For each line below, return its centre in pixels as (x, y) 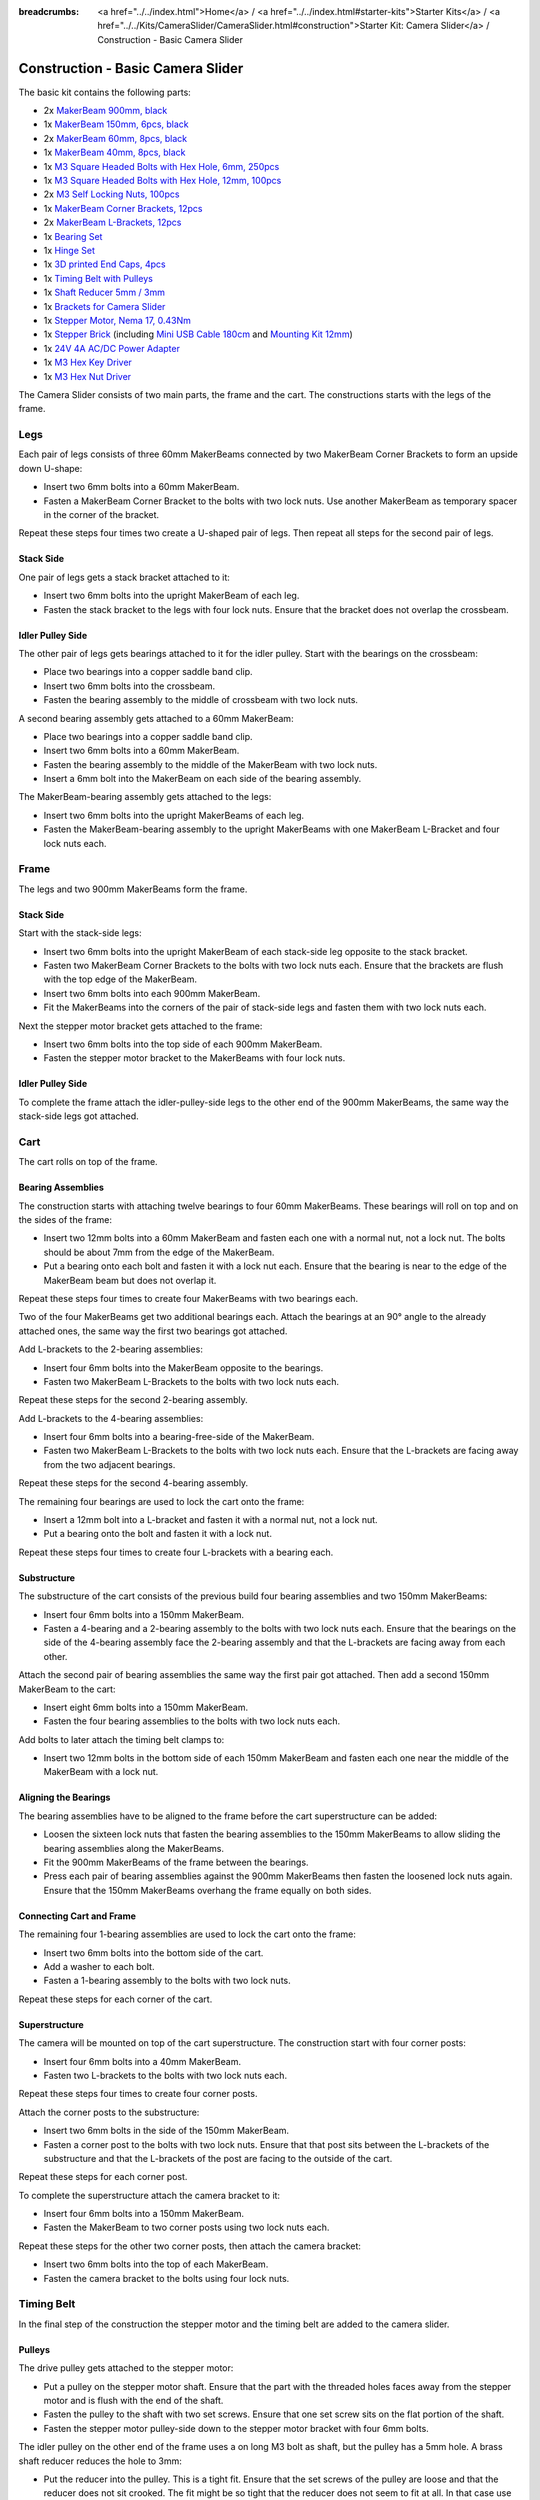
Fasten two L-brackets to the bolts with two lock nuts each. (165, 2075)
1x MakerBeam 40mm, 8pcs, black (114, 152)
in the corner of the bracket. (101, 514)
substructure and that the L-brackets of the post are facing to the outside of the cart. (218, 2158)
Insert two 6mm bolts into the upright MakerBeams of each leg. (174, 815)
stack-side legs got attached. (78, 1116)
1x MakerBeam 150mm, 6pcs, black (116, 124)
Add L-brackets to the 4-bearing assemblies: (111, 1418)
